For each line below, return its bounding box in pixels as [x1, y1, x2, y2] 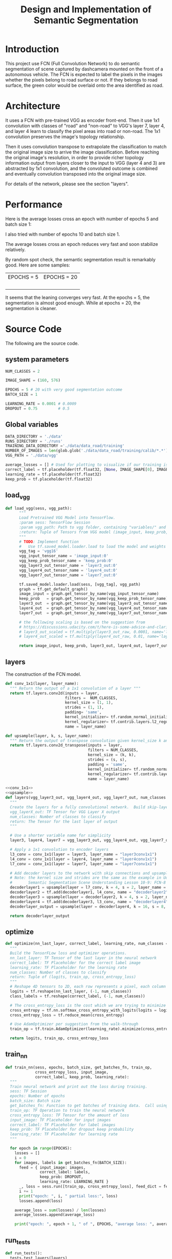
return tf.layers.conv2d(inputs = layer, [10, 691, 100, 696]
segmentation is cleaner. [5, 305, 57, 311]
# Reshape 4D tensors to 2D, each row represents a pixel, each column [10, 984, 166, 989]
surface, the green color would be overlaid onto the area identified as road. [5, 82, 164, 88]
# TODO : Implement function [18, 539, 79, 544]
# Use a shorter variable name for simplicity [10, 833, 111, 838]
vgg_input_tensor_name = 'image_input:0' [18, 554, 109, 559]
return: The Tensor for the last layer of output [10, 819, 118, 824]
